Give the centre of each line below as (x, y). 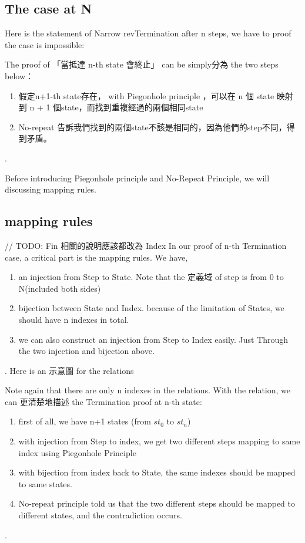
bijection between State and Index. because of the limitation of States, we (151, 308)
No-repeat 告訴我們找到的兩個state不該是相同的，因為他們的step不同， (152, 127)
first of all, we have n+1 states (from (85, 421)
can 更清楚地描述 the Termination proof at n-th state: (103, 401)
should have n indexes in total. (74, 319)
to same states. (45, 483)
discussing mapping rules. (51, 189)
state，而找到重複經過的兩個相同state (132, 107)
